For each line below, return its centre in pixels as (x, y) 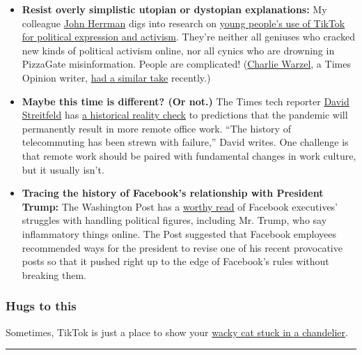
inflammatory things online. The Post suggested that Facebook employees (179, 233)
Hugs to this (41, 306)
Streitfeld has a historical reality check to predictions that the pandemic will (185, 115)
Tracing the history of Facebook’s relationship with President (173, 193)
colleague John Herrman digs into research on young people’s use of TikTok (183, 23)
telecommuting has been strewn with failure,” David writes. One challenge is (185, 142)
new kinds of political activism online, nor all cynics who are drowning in (178, 50)
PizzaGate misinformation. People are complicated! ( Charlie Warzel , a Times (186, 64)
